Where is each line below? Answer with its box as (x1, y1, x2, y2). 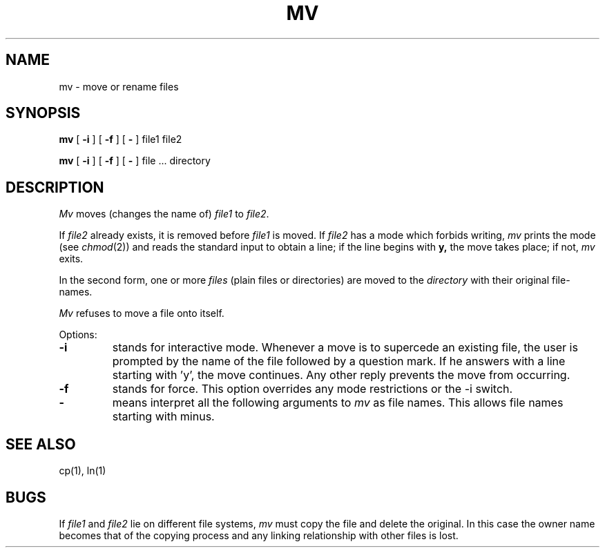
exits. (59, 253, 84, 265)
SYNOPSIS (6, 104, 81, 122)
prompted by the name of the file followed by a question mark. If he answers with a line (112, 354, 566, 369)
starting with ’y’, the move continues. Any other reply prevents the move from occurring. (112, 368, 570, 382)
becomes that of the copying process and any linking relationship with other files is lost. (59, 529, 459, 541)
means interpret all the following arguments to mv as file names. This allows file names (112, 396, 564, 410)
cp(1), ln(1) (59, 465, 106, 477)
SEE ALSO (6, 435, 76, 453)
